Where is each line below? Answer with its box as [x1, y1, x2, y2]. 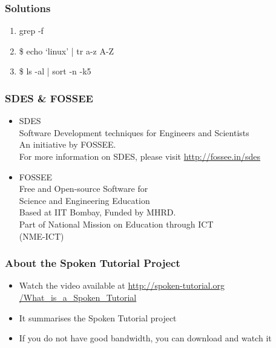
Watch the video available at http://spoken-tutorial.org [19, 279, 225, 292]
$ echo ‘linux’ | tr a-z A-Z [19, 44, 114, 57]
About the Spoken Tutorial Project [5, 255, 180, 271]
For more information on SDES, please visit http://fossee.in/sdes [19, 150, 261, 162]
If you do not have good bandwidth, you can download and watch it [19, 332, 272, 344]
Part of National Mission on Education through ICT [19, 217, 214, 230]
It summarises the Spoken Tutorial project [19, 311, 177, 324]
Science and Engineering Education [19, 194, 150, 206]
